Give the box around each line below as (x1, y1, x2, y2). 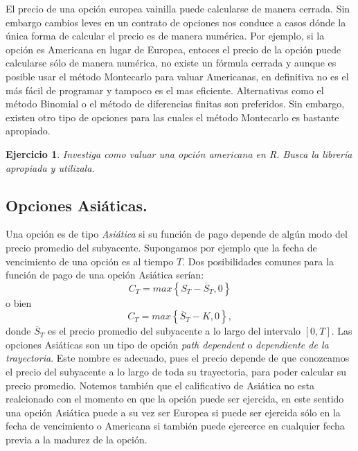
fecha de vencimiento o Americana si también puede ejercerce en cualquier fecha (6, 418, 345, 433)
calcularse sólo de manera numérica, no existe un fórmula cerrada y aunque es (6, 55, 337, 70)
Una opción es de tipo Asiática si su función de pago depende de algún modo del (6, 227, 348, 241)
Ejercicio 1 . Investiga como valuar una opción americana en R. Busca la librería (6, 146, 352, 161)
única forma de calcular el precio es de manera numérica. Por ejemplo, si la (6, 28, 325, 43)
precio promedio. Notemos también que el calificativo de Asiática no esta (6, 378, 314, 392)
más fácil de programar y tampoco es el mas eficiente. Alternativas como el (6, 82, 324, 97)
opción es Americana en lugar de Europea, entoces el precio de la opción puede (6, 42, 341, 56)
